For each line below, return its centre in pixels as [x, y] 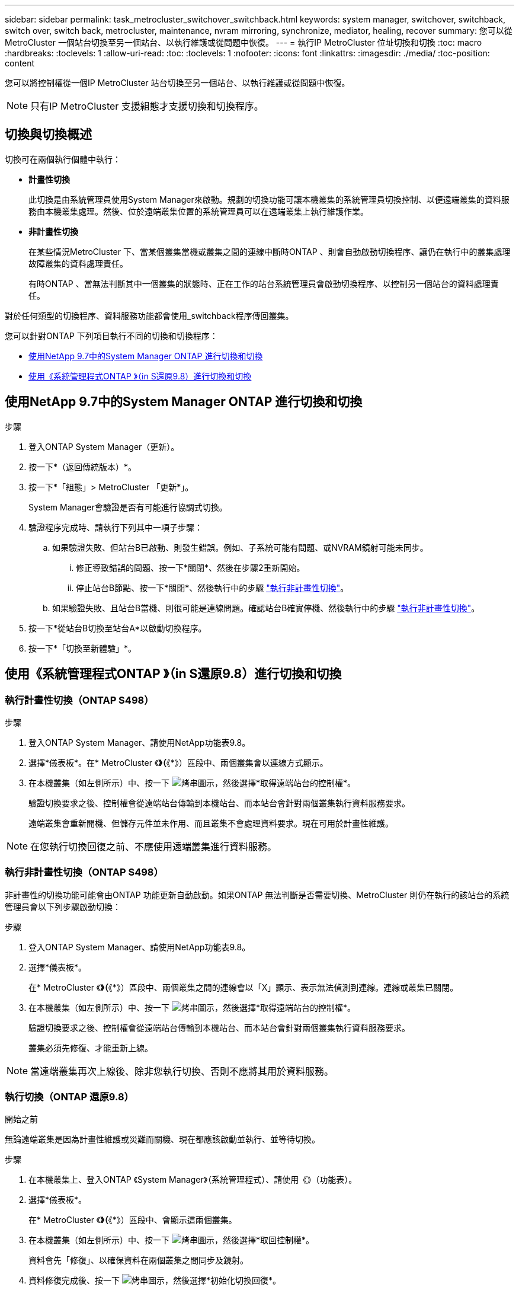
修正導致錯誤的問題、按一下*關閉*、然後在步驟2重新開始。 [190, 567]
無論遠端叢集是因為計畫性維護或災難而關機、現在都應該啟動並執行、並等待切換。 [162, 1139]
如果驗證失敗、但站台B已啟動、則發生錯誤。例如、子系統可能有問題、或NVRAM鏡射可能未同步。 [240, 547]
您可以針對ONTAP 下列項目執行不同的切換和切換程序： [111, 336]
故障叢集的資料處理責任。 [78, 263]
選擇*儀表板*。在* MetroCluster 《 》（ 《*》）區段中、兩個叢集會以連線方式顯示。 [178, 762]
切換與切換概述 [48, 135]
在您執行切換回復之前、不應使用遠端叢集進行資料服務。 [154, 846]
